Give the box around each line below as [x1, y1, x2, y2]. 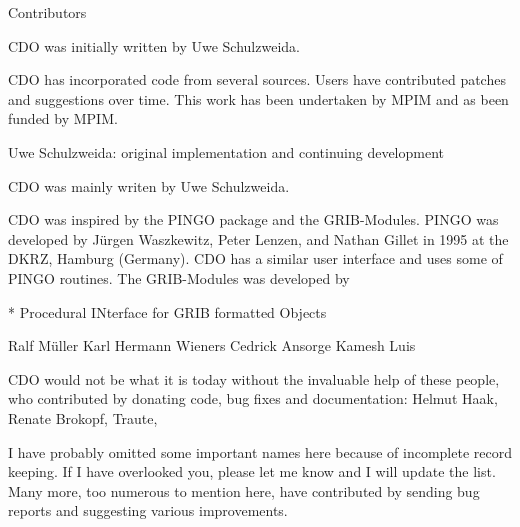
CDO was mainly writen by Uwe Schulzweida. [8, 175, 290, 196]
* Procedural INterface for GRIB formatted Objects [8, 301, 327, 322]
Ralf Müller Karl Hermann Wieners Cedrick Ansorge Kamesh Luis [8, 335, 416, 356]
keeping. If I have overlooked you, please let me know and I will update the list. [8, 461, 496, 482]
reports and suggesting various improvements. [8, 500, 288, 521]
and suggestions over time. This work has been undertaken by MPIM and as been [8, 88, 509, 109]
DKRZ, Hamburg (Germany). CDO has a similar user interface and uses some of [8, 248, 503, 269]
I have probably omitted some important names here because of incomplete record [8, 441, 512, 462]
